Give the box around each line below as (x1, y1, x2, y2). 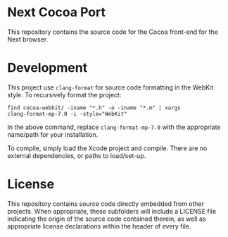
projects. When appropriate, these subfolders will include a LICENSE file (7, 207, 217, 215)
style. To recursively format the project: (7, 90, 122, 99)
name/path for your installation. (7, 130, 99, 138)
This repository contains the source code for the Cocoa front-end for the (7, 28, 218, 36)
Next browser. (7, 35, 49, 43)
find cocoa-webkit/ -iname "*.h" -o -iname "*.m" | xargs (7, 104, 181, 111)
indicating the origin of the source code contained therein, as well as (7, 214, 206, 223)
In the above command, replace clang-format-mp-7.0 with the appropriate (7, 123, 221, 131)
